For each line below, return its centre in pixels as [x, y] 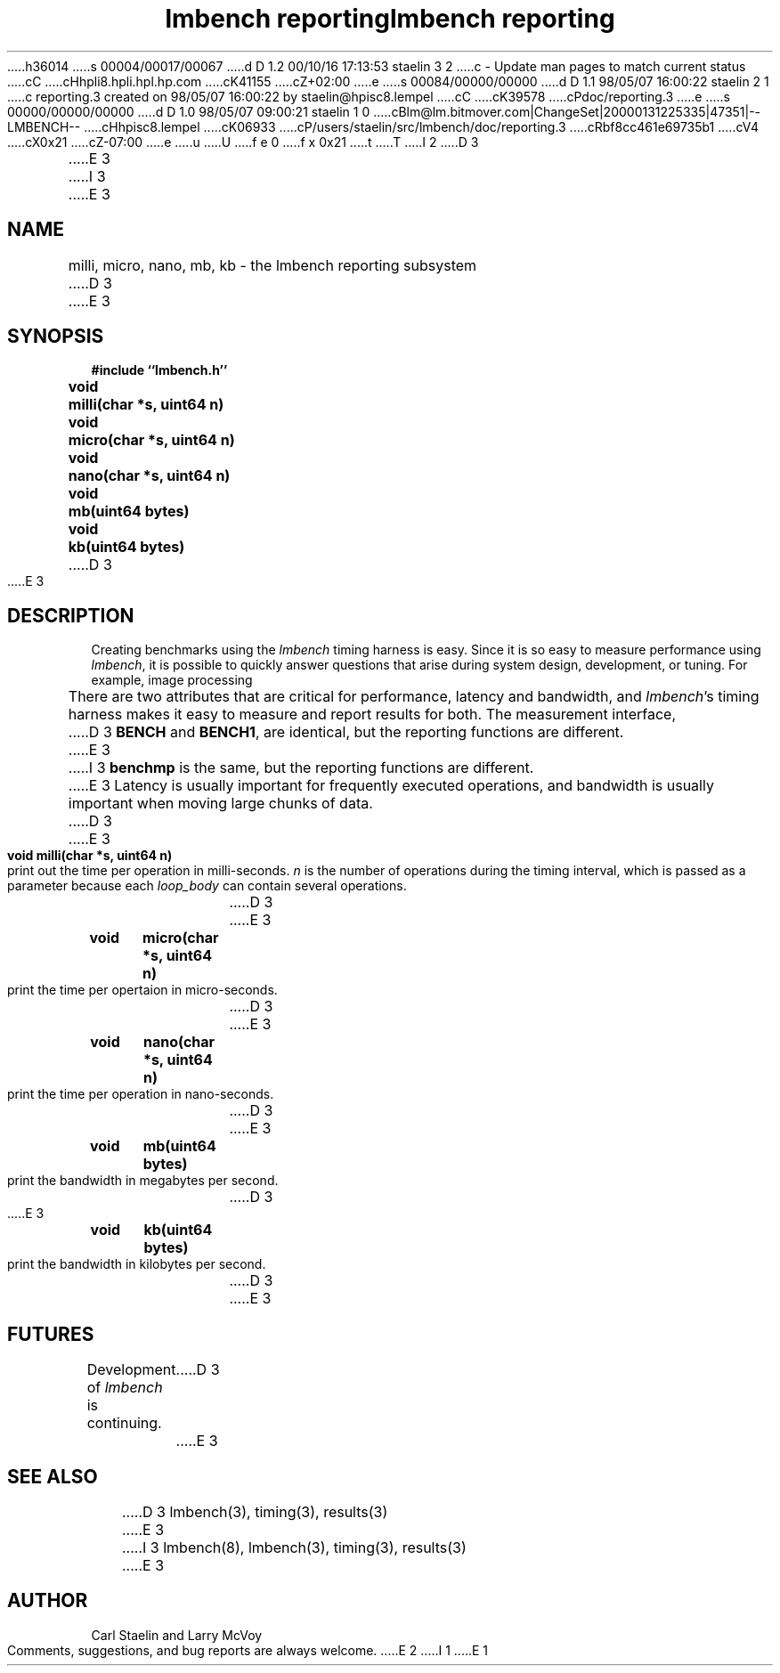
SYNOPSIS [56, 337]
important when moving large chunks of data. [220, 804]
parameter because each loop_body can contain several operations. [207, 886]
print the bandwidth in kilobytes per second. [137, 1264]
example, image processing [172, 680]
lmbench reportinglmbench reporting [390, 19]
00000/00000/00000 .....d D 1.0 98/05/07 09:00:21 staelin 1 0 [189, 111]
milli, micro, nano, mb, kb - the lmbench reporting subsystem [272, 265]
